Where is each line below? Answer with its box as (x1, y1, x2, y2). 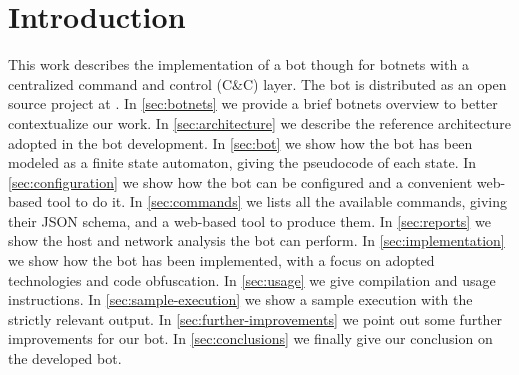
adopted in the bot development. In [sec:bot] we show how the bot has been (8, 132, 473, 153)
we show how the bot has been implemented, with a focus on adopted (8, 250, 435, 271)
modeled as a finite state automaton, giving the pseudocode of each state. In (8, 152, 477, 173)
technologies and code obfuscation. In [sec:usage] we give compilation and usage (8, 269, 496, 290)
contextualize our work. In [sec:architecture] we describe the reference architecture (8, 112, 511, 133)
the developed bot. (8, 348, 122, 369)
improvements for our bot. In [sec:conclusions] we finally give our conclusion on (8, 328, 493, 349)
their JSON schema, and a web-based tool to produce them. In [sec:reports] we (8, 210, 491, 231)
